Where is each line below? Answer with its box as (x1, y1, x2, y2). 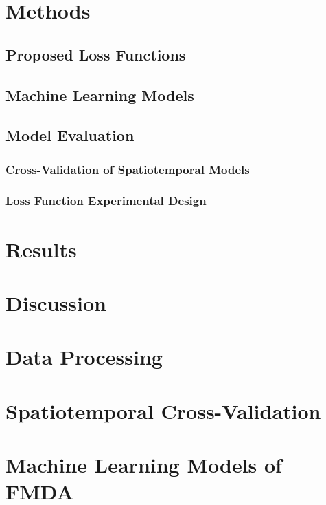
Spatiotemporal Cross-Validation (5, 396, 321, 425)
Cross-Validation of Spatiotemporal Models (5, 160, 250, 178)
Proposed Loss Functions (5, 43, 186, 65)
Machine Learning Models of (5, 451, 282, 479)
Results (5, 235, 77, 263)
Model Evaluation (5, 125, 135, 146)
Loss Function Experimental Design (5, 192, 207, 209)
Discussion (5, 288, 106, 316)
